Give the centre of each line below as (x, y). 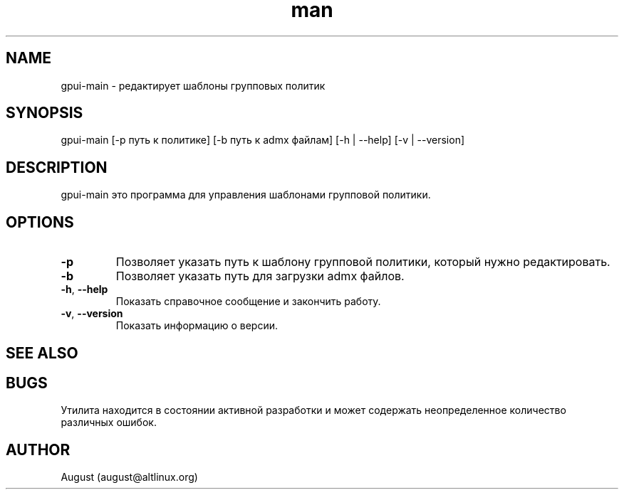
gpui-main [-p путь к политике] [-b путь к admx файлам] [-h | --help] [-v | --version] (263, 140)
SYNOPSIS (45, 113)
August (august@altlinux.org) (129, 477)
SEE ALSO (42, 353)
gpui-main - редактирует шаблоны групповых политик (193, 85)
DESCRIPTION (57, 167)
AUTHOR (38, 449)
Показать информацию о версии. (197, 326)
